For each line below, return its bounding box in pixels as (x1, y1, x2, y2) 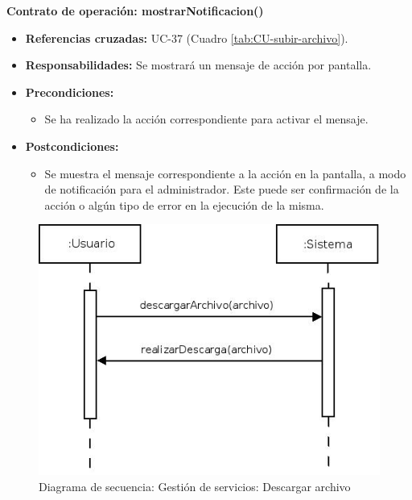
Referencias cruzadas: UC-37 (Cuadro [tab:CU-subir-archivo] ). (25, 29, 348, 46)
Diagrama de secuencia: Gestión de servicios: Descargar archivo (39, 477, 351, 494)
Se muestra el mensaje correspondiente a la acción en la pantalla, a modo (44, 165, 406, 181)
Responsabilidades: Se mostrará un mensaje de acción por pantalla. (25, 56, 372, 73)
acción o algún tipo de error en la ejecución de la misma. (44, 196, 324, 213)
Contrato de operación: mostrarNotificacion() (6, 2, 264, 19)
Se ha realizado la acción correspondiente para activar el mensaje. (44, 110, 369, 127)
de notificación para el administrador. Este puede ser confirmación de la (44, 181, 399, 198)
